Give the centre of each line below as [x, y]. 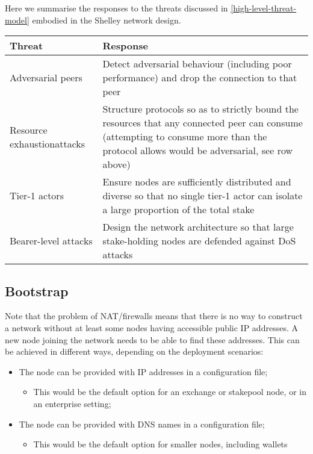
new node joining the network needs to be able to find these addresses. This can [152, 339]
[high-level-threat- [264, 8]
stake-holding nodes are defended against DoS [199, 241]
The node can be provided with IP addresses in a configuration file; [143, 371]
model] [17, 20]
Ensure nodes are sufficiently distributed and [197, 182]
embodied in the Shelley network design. [107, 20]
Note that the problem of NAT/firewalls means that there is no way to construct [154, 316]
